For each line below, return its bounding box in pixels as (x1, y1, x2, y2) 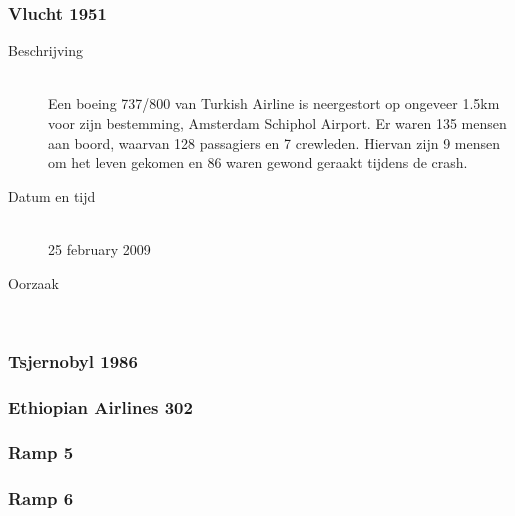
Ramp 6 (8, 486, 74, 511)
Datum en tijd (8, 185, 96, 206)
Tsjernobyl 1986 (8, 348, 138, 373)
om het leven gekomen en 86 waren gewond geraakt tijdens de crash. (48, 152, 468, 173)
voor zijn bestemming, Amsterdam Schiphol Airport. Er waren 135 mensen (48, 113, 507, 133)
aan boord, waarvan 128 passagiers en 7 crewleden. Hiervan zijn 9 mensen (48, 132, 500, 153)
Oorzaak (8, 272, 59, 293)
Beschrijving (8, 40, 83, 61)
